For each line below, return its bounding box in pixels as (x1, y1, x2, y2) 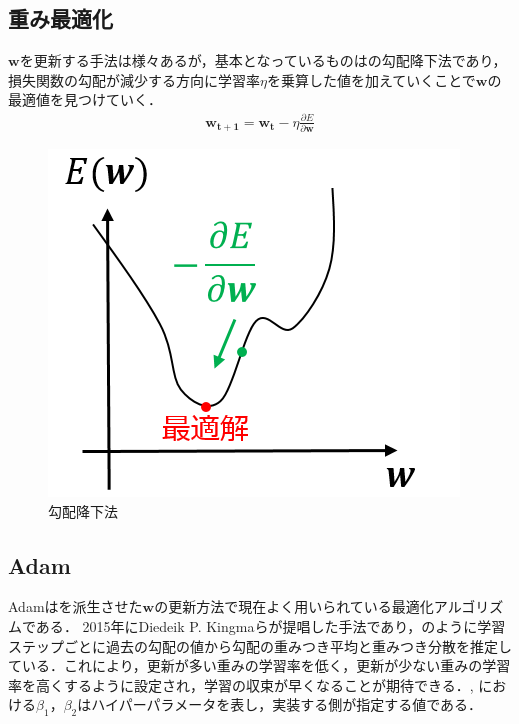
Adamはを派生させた (8, 596, 143, 617)
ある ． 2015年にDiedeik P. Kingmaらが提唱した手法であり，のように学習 (35, 615, 506, 636)
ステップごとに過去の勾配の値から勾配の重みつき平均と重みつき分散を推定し (8, 635, 512, 656)
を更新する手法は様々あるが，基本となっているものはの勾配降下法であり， (19, 50, 507, 71)
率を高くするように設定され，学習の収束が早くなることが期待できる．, (8, 674, 474, 695)
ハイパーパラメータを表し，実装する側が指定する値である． (91, 694, 482, 715)
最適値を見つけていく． (8, 89, 162, 110)
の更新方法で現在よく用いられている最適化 (154, 596, 434, 617)
